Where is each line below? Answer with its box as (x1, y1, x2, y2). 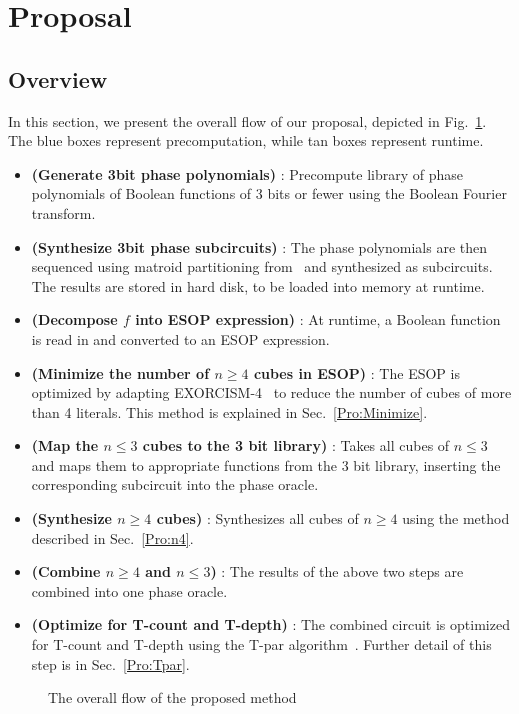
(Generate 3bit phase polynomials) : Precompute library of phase (31, 163, 464, 184)
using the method (402, 508, 510, 529)
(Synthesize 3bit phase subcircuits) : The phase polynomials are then (31, 236, 488, 257)
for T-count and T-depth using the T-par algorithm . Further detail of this (31, 634, 492, 655)
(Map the (31, 435, 99, 456)
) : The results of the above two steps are (210, 561, 464, 582)
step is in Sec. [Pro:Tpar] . (31, 653, 190, 674)
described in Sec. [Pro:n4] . (31, 527, 194, 548)
